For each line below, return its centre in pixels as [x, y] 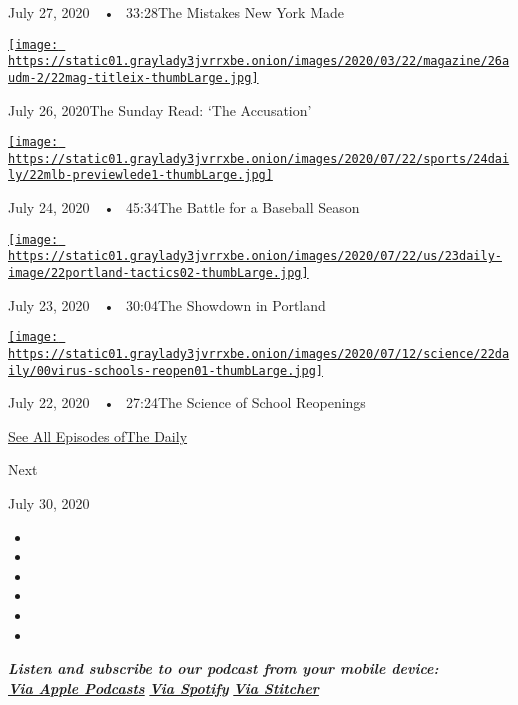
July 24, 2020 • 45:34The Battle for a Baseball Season [184, 207]
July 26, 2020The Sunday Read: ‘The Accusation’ [160, 109]
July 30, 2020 [49, 503]
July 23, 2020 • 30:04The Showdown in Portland [167, 304]
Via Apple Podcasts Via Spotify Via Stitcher [163, 687]
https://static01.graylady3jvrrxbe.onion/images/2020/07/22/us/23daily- [255, 256]
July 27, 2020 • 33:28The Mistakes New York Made [176, 12]
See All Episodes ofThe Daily [98, 435]
